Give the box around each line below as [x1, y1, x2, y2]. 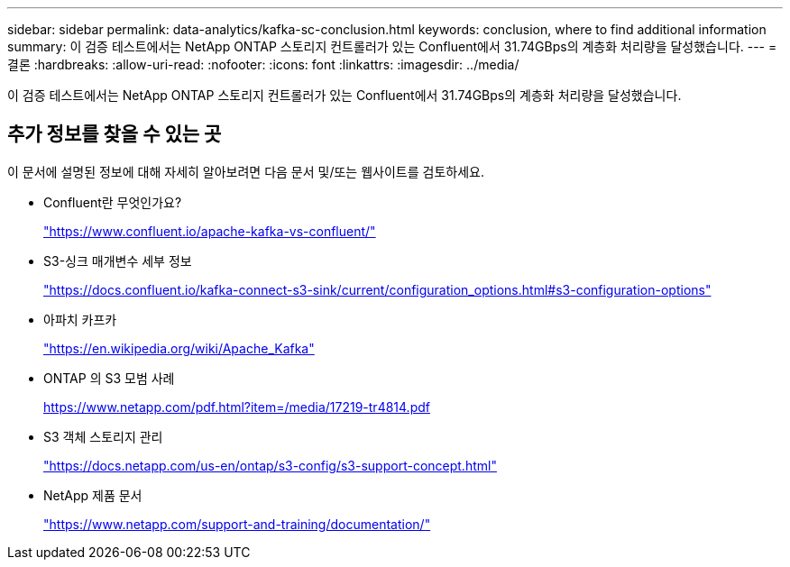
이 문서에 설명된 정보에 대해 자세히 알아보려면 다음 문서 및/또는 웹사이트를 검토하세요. [7, 163, 484, 179]
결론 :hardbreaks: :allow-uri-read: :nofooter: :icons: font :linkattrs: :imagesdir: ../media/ [7, 57, 519, 72]
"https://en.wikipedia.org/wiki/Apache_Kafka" [43, 340, 315, 356]
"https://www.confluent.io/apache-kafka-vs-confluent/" [43, 223, 376, 239]
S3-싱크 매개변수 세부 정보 [43, 252, 192, 269]
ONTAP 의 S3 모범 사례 [43, 370, 175, 386]
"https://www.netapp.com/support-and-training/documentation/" [43, 516, 431, 532]
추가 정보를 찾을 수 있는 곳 [7, 123, 222, 146]
